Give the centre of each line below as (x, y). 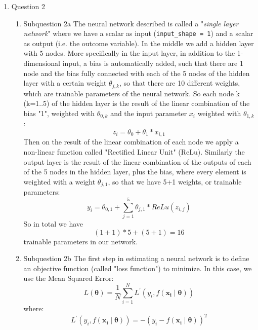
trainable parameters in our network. (81, 241)
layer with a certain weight (65, 83)
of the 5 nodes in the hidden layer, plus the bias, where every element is (135, 172)
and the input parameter (149, 113)
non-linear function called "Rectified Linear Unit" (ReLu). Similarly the (134, 151)
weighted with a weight (59, 181)
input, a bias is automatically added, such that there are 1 (153, 63)
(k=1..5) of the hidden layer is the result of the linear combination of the (137, 103)
